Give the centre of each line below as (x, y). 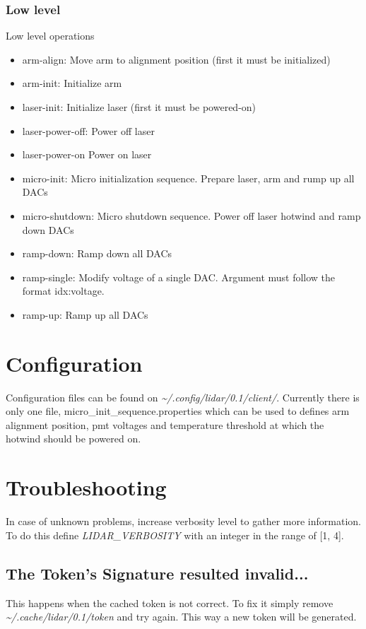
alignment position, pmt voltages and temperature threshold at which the (165, 424)
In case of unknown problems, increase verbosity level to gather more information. (183, 521)
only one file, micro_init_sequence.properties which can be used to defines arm (178, 411)
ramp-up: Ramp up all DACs (85, 314)
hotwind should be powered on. (73, 439)
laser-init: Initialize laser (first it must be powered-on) (139, 107)
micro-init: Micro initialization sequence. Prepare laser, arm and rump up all (188, 178)
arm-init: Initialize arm (72, 83)
